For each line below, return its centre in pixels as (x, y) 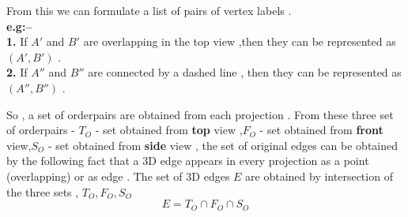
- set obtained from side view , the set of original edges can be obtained (223, 145)
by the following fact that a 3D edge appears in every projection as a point (188, 161)
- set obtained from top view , (169, 130)
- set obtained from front (321, 130)
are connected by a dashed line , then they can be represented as (245, 72)
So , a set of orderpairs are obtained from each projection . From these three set (200, 114)
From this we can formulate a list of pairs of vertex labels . (149, 10)
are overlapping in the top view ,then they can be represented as (240, 41)
